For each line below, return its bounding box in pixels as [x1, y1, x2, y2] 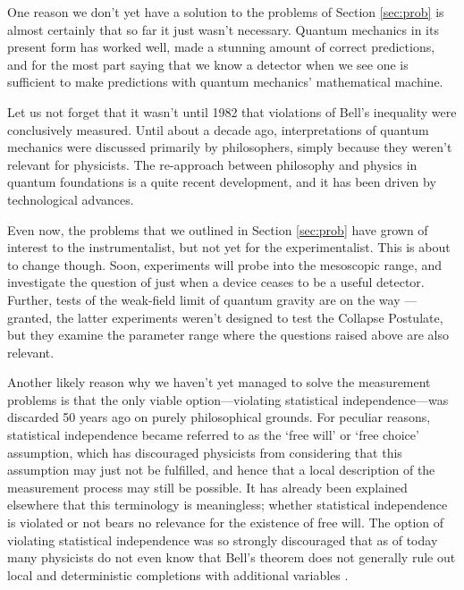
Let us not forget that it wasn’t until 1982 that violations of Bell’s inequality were [7, 102, 457, 121]
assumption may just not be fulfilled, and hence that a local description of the [7, 460, 435, 479]
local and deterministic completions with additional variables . [7, 565, 349, 584]
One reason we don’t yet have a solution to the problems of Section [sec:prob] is [7, 3, 444, 21]
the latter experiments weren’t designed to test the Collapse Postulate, [55, 308, 443, 326]
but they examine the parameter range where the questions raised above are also [7, 325, 450, 344]
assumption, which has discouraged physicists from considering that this [7, 442, 402, 461]
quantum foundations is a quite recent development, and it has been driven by [7, 173, 436, 191]
